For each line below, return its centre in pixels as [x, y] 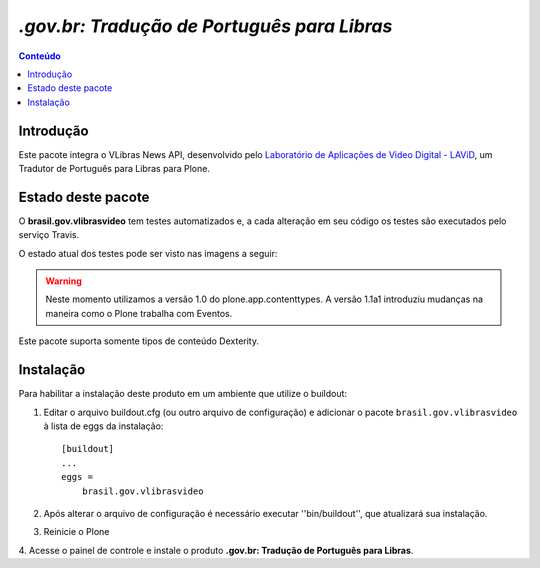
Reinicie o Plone [76, 532]
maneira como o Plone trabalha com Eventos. [139, 313]
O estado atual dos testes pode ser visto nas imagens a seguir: [148, 253]
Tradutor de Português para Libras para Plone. [114, 169]
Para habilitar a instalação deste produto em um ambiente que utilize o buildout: [183, 394]
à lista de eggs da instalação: [103, 426]
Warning [63, 281]
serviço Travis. [49, 235]
